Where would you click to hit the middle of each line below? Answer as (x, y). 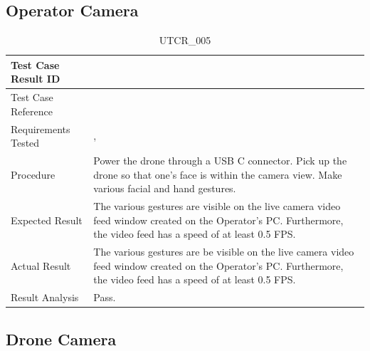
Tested (25, 143)
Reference (32, 111)
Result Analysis (45, 297)
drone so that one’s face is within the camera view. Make (218, 174)
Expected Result (47, 220)
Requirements (41, 129)
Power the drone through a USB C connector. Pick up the (220, 161)
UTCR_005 (185, 40)
